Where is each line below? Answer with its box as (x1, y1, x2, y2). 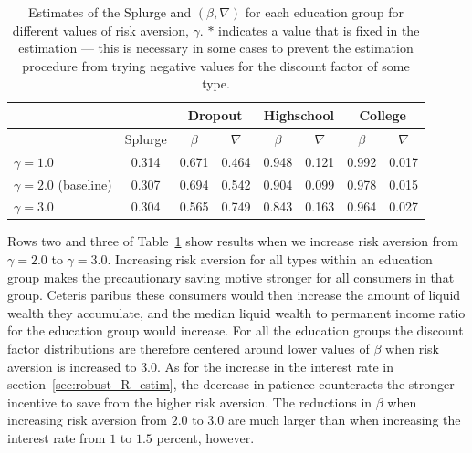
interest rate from (7, 427, 106, 447)
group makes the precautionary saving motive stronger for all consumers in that (7, 267, 455, 286)
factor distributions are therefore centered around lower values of (7, 339, 370, 357)
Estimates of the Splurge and (28, 3, 192, 21)
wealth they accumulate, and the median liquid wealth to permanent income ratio (7, 303, 466, 322)
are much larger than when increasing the (227, 410, 461, 429)
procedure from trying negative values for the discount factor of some (22, 56, 410, 75)
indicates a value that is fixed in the (218, 20, 420, 39)
